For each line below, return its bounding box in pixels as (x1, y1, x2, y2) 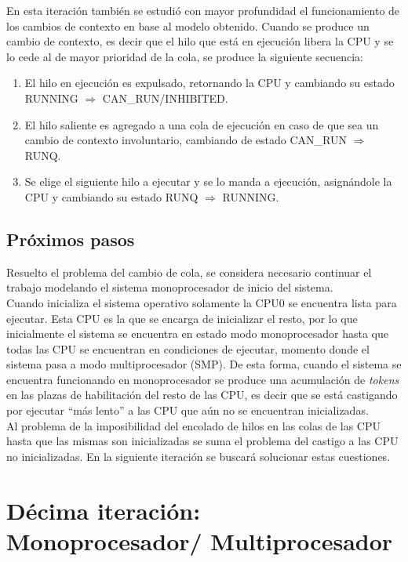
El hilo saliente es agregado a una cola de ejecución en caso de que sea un (24, 116, 379, 132)
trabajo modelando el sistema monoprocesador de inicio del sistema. (6, 279, 333, 296)
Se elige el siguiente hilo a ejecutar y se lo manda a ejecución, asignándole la (24, 173, 392, 190)
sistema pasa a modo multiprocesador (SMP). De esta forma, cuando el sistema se (6, 356, 402, 372)
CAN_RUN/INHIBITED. (102, 89, 228, 106)
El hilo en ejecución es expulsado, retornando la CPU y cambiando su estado (24, 74, 395, 91)
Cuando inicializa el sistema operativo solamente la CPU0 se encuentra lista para (6, 294, 397, 310)
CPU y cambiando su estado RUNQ (24, 188, 199, 205)
